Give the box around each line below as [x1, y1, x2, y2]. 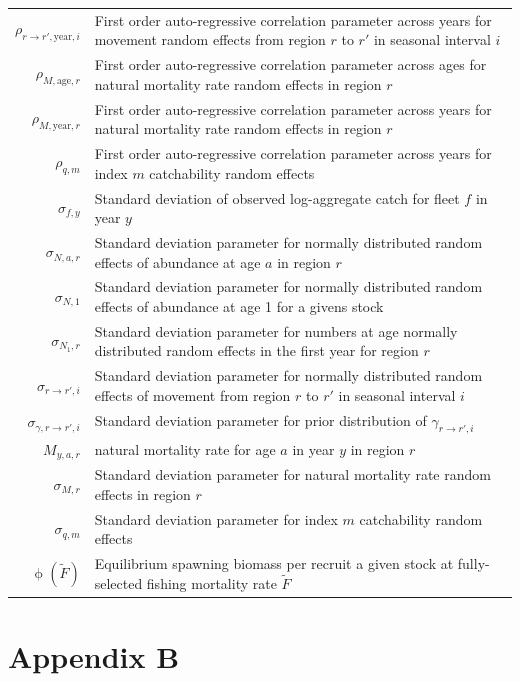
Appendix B [8, 636, 180, 677]
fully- [457, 553, 490, 574]
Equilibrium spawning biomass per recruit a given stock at [94, 553, 454, 574]
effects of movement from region [94, 384, 291, 405]
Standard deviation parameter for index [94, 508, 338, 529]
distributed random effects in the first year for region [94, 340, 419, 361]
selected [94, 573, 143, 594]
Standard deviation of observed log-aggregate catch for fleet [94, 187, 460, 208]
